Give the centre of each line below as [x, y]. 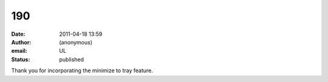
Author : [21, 42]
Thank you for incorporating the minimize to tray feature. [82, 70]
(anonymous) [76, 42]
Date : [18, 34]
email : [19, 51]
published [72, 59]
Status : [21, 59]
